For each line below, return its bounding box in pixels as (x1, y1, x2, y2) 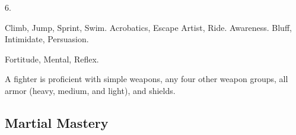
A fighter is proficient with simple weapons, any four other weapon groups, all (5, 73, 288, 85)
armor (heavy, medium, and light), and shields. (5, 84, 176, 96)
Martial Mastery (5, 113, 109, 131)
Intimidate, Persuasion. (5, 33, 89, 45)
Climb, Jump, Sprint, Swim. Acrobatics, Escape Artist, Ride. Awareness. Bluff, (5, 21, 292, 33)
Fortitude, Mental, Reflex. (5, 52, 99, 65)
